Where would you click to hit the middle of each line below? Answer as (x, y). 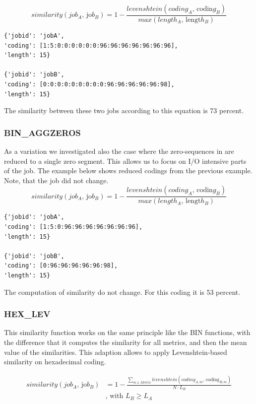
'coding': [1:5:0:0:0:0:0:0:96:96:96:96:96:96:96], (91, 45)
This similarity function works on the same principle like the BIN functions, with (127, 332)
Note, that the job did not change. (56, 180)
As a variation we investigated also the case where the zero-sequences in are (119, 151)
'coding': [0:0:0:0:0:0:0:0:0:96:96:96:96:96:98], (89, 84)
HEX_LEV (27, 314)
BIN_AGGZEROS (42, 132)
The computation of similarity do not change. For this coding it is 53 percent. (122, 292)
